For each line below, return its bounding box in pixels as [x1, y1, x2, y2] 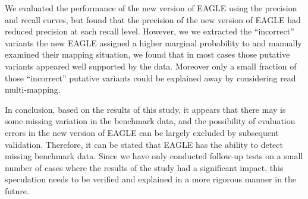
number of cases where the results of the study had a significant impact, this [5, 161, 284, 173]
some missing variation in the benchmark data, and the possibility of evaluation [5, 115, 296, 127]
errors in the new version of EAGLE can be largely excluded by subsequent [5, 126, 279, 138]
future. [5, 184, 29, 197]
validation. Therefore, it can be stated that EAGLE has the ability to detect [5, 138, 283, 150]
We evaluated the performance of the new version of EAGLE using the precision [5, 2, 297, 14]
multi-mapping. [5, 83, 61, 96]
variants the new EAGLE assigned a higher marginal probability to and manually [5, 36, 302, 49]
